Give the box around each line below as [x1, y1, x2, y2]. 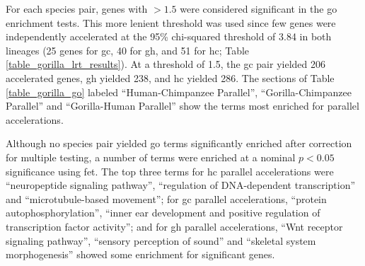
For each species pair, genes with [6, 1, 148, 16]
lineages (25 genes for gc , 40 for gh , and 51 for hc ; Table [6, 42, 250, 57]
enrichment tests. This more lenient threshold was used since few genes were [6, 15, 336, 30]
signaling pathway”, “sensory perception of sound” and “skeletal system [6, 233, 316, 248]
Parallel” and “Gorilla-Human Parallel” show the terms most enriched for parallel [6, 98, 359, 113]
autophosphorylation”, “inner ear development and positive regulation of [6, 205, 320, 220]
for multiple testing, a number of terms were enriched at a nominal [6, 149, 296, 164]
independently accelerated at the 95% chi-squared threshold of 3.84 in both [6, 29, 332, 44]
